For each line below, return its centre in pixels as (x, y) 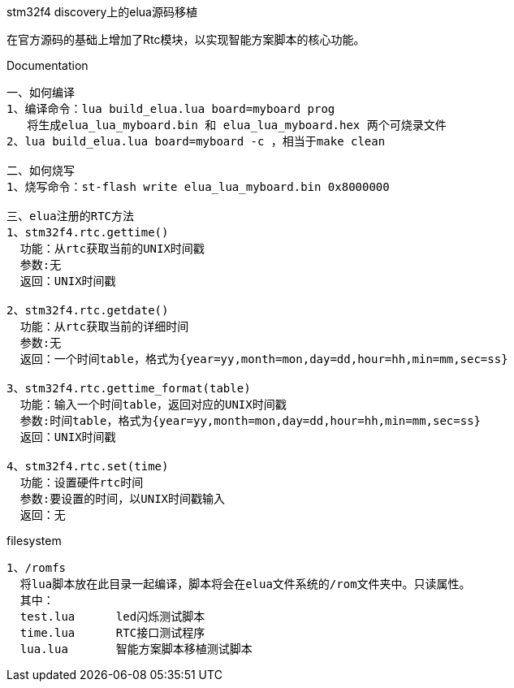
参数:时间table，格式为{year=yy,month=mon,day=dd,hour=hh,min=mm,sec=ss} (251, 421)
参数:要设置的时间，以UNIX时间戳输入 (123, 499)
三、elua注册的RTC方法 (71, 216)
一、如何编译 (41, 93)
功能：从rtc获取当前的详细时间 (104, 327)
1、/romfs (37, 568)
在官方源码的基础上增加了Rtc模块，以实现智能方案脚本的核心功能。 (186, 39)
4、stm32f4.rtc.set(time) (88, 466)
